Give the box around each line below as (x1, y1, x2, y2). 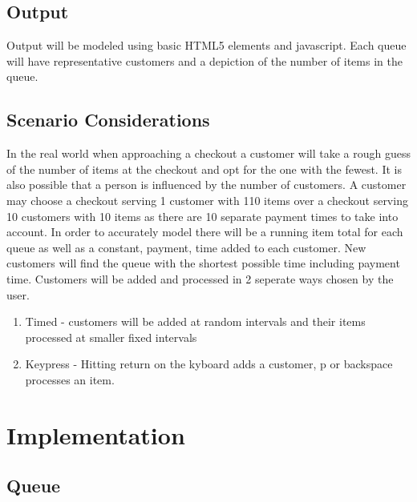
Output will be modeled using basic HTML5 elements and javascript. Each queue (6, 37, 407, 54)
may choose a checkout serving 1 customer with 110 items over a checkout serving (6, 191, 408, 208)
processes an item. (25, 371, 115, 388)
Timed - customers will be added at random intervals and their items (25, 313, 366, 330)
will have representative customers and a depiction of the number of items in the (6, 52, 403, 69)
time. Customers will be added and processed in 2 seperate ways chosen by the (6, 270, 394, 287)
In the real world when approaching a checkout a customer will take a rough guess (6, 145, 411, 162)
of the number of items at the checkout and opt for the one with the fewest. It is (6, 160, 402, 177)
